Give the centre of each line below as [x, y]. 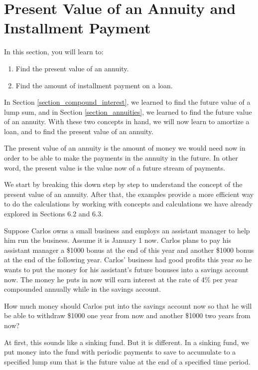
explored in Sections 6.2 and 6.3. [54, 214]
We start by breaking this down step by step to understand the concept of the [123, 184]
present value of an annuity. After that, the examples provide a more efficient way [129, 194]
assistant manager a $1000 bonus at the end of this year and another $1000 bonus [129, 250]
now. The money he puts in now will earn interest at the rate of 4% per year [121, 279]
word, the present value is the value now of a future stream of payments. [115, 167]
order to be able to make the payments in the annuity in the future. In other [121, 158]
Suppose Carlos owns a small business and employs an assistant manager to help [127, 230]
